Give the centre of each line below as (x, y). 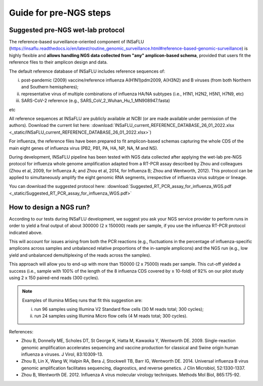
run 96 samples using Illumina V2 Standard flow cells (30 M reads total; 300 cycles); (119, 309)
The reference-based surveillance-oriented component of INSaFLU (76, 42)
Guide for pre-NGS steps (60, 13)
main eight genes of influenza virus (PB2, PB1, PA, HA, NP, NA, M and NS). (84, 148)
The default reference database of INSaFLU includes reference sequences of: (87, 71)
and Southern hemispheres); (50, 87)
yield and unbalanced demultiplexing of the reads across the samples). (80, 255)
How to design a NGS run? (49, 207)
